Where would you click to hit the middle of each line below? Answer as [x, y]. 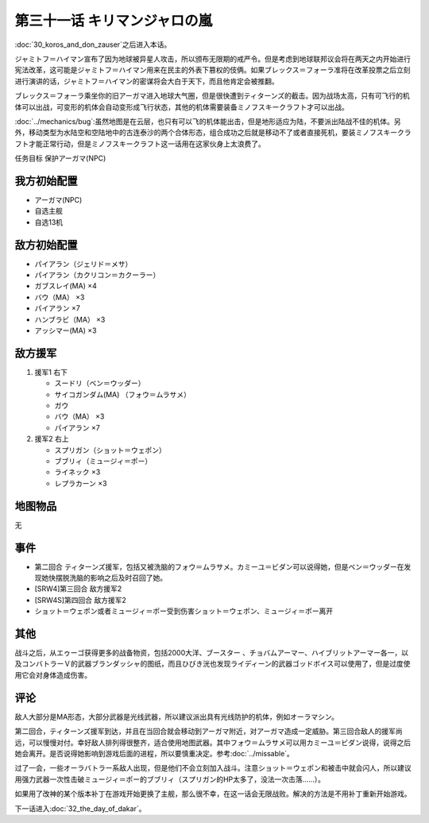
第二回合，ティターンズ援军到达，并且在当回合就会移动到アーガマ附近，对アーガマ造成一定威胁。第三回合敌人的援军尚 [209, 732]
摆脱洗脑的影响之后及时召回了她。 [111, 578]
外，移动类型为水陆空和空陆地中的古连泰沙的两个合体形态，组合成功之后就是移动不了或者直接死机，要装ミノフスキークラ [213, 133]
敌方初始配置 [46, 245]
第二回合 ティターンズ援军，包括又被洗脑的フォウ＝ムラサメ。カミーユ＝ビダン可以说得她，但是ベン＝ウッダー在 [219, 566]
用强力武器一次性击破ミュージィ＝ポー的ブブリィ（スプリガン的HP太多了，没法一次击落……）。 [170, 779]
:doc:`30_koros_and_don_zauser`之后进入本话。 [93, 44]
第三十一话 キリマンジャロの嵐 [114, 21]
